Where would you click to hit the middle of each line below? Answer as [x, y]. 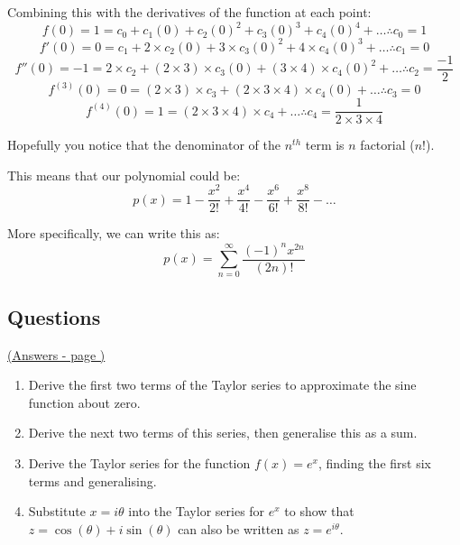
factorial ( [387, 145]
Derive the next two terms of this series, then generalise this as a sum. [223, 433]
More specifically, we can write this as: [114, 233]
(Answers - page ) [56, 354]
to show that [319, 511]
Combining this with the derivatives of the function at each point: [189, 12]
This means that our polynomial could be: [124, 175]
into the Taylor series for [197, 511]
